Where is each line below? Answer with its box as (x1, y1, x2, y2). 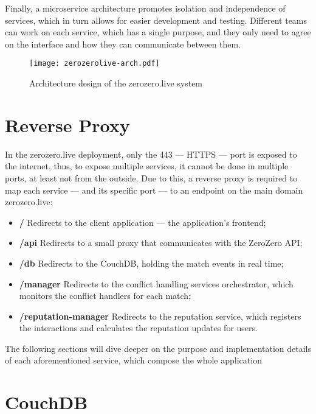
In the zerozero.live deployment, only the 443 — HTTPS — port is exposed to (5, 147, 297, 160)
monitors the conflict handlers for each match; (19, 289, 191, 302)
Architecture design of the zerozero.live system (29, 77, 203, 89)
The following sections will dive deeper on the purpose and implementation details (5, 342, 311, 354)
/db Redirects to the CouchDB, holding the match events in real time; (19, 256, 284, 269)
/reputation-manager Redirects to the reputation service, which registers (19, 309, 301, 322)
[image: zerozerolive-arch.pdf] (29, 59, 160, 68)
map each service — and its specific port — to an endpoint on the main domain (5, 183, 303, 196)
